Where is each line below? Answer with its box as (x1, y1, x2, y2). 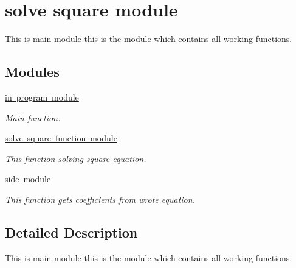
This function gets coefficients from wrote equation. (5, 192, 195, 205)
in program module (5, 90, 79, 103)
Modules (5, 62, 60, 81)
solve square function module (5, 132, 117, 144)
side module (5, 172, 51, 185)
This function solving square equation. (5, 152, 146, 164)
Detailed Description (5, 222, 138, 241)
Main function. (5, 111, 61, 124)
